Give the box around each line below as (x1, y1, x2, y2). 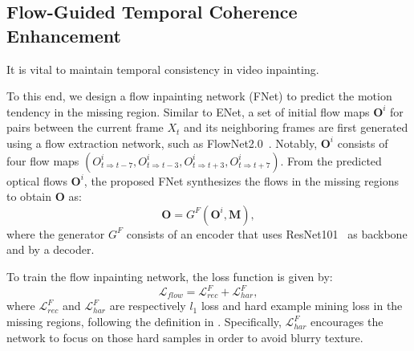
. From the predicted (280, 152, 382, 169)
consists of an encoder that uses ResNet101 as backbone (126, 225, 408, 242)
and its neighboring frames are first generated (184, 119, 408, 136)
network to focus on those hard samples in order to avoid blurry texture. (6, 329, 363, 345)
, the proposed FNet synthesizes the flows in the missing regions (83, 172, 399, 189)
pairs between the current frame (6, 119, 164, 136)
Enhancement (6, 22, 121, 47)
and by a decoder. (6, 241, 95, 258)
